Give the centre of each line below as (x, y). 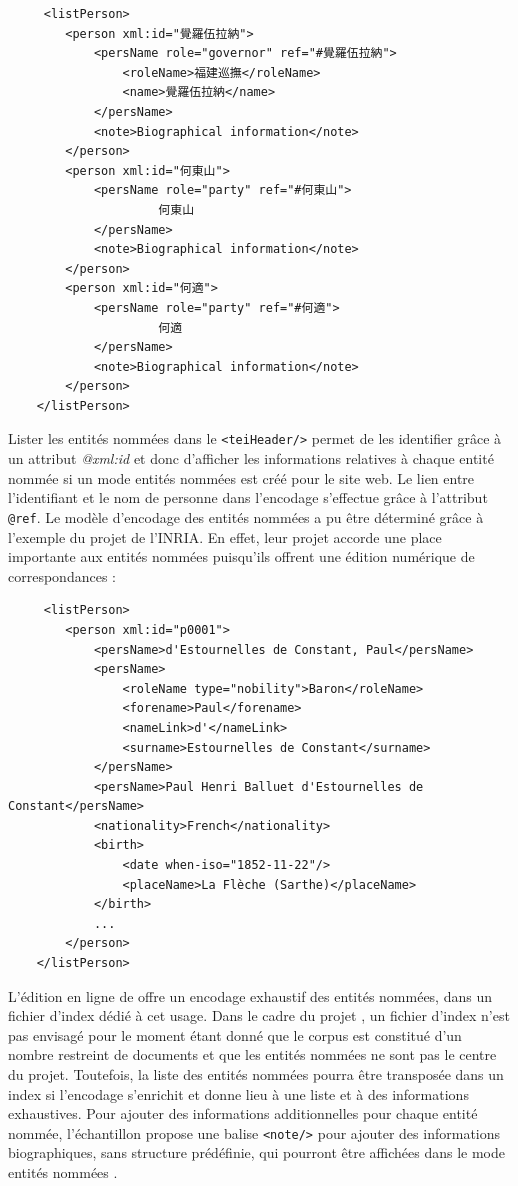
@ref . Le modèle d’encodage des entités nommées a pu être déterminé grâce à (246, 516)
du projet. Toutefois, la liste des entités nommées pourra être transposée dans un (256, 1074)
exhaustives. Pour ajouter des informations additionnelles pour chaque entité (243, 1113)
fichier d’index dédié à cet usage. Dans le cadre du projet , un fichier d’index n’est (259, 1015)
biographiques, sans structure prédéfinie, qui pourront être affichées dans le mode (256, 1152)
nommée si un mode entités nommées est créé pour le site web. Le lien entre (241, 477)
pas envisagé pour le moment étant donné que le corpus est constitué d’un (235, 1034)
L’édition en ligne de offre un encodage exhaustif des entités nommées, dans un (250, 995)
